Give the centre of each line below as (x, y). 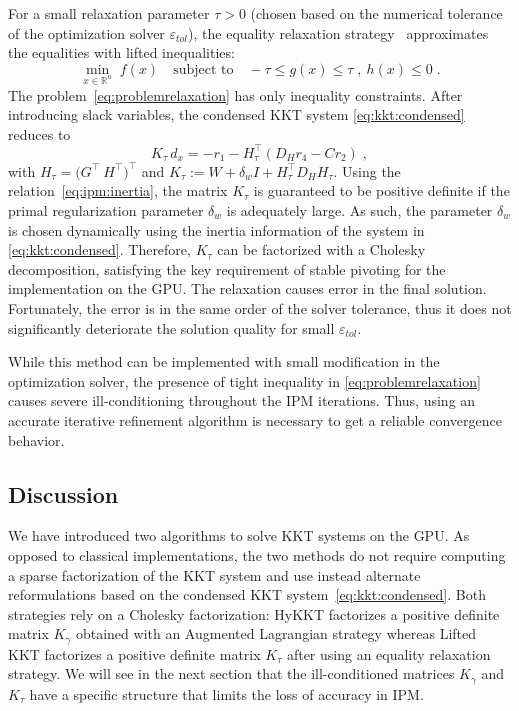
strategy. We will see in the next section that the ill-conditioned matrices (231, 673)
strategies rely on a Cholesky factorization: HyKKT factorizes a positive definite (254, 613)
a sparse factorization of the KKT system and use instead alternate (214, 574)
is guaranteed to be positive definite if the (381, 190)
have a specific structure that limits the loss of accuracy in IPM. (226, 693)
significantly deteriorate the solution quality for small (171, 327)
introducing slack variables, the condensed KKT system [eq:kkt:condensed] (236, 114)
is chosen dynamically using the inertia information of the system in (216, 229)
